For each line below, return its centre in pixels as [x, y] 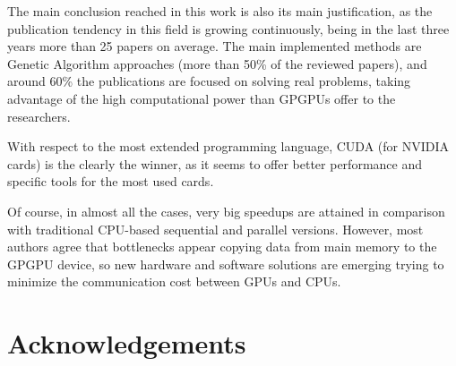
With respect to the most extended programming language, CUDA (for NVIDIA [228, 146]
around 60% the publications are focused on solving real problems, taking [209, 81]
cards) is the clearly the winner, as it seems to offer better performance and [215, 163]
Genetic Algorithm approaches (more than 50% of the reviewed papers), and [217, 63]
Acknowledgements [127, 343]
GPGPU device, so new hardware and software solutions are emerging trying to [226, 264]
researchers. [39, 116]
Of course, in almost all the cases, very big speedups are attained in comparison [226, 211]
